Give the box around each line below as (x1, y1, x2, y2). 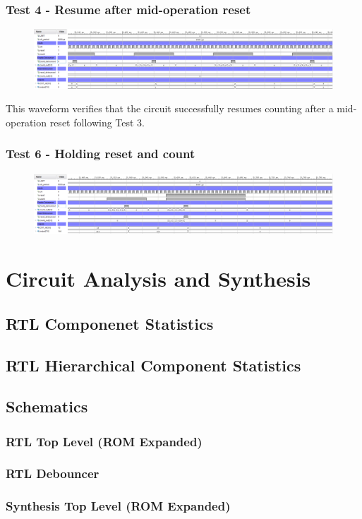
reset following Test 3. (49, 114, 145, 129)
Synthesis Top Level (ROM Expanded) (6, 497, 231, 515)
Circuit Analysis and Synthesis (6, 264, 311, 293)
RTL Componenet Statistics (6, 312, 214, 334)
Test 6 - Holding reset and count (6, 145, 195, 162)
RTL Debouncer (6, 465, 99, 482)
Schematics (6, 395, 88, 417)
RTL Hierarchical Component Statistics (6, 354, 301, 376)
